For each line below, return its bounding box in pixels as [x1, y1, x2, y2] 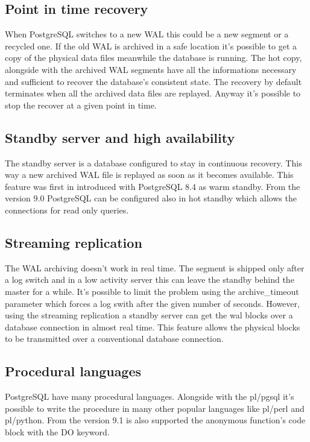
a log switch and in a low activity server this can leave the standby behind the [5, 273, 294, 286]
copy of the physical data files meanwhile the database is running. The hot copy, [5, 51, 302, 64]
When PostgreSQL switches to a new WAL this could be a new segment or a [5, 28, 289, 40]
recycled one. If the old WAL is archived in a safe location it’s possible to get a [5, 39, 297, 52]
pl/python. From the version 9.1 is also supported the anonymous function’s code [5, 414, 306, 426]
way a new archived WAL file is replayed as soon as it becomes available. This [5, 168, 294, 181]
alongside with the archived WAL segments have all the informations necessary [5, 63, 297, 75]
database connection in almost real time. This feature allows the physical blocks [5, 320, 300, 333]
